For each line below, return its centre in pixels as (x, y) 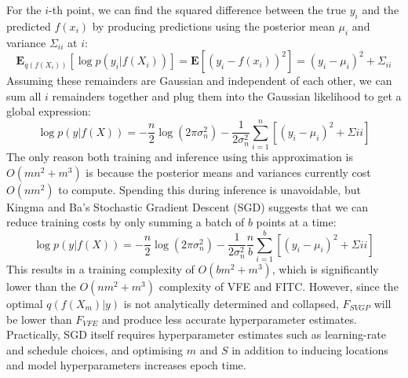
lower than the (41, 286)
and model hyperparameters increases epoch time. (126, 365)
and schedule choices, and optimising (95, 349)
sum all (24, 95)
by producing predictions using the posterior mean (213, 26)
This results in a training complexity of (100, 269)
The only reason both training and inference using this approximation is (180, 157)
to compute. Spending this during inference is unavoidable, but (209, 189)
